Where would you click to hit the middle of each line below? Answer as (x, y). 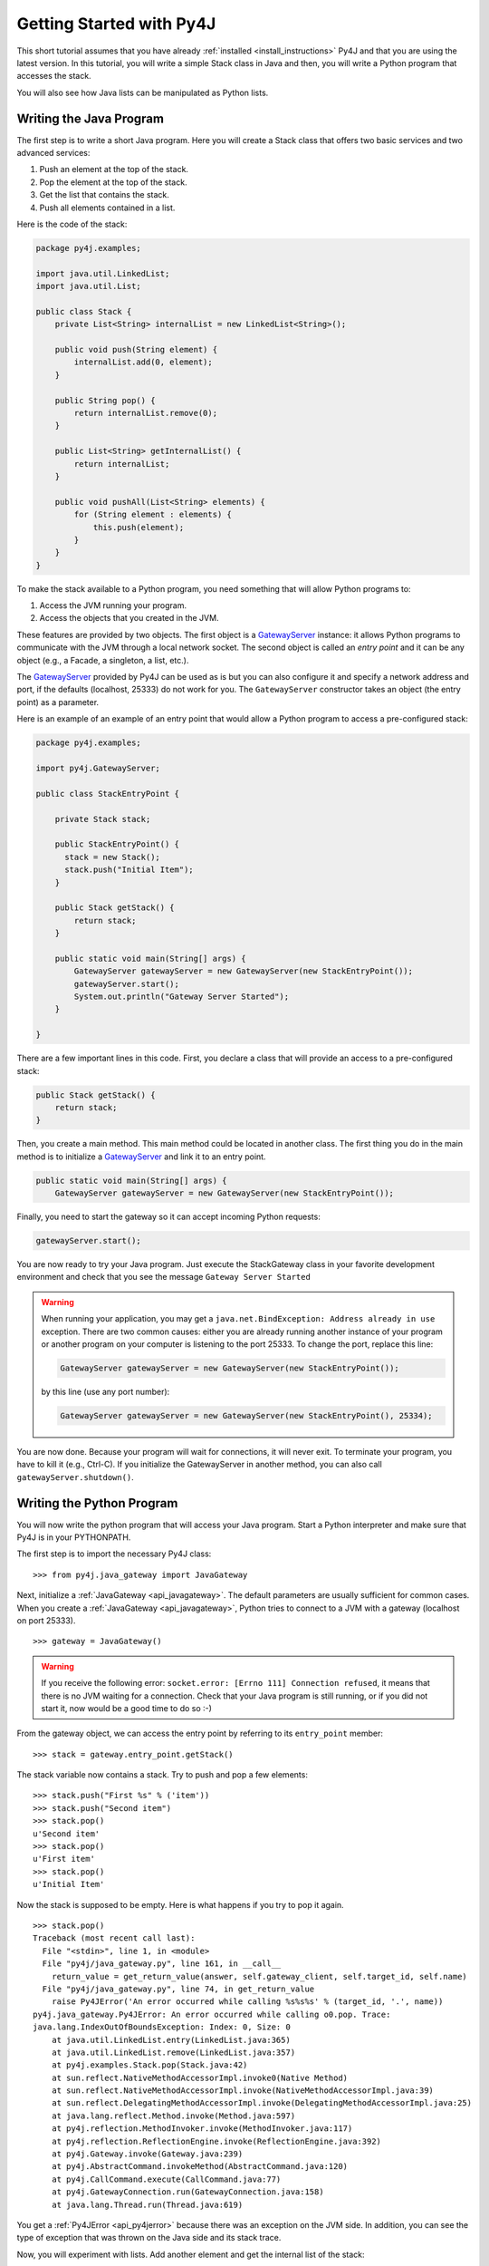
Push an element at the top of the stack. (114, 169)
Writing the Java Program (91, 118)
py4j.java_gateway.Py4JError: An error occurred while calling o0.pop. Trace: (212, 2014)
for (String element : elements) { (153, 515)
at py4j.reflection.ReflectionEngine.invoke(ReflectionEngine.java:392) (216, 2141)
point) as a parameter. (58, 702)
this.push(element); (139, 527)
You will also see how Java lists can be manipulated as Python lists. (143, 92)
